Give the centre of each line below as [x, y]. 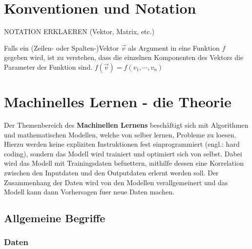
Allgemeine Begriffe [55, 218]
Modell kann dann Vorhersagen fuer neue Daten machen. [89, 192]
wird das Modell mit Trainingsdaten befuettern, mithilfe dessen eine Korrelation [124, 163]
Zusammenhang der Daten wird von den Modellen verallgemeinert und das [116, 182]
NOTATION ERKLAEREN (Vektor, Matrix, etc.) [79, 31]
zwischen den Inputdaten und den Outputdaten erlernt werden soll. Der [111, 172]
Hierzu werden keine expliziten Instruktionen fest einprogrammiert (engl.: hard [122, 144]
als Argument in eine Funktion [174, 48]
